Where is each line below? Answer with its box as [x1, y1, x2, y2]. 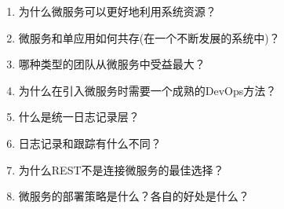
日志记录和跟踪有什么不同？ [18, 134, 162, 151]
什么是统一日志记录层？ [18, 108, 140, 125]
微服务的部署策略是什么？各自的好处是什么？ [18, 188, 249, 204]
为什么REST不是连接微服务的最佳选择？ [18, 161, 224, 178]
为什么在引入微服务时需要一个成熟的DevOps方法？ [18, 82, 277, 98]
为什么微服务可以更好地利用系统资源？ [18, 3, 217, 19]
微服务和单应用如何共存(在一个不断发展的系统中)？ [18, 29, 280, 46]
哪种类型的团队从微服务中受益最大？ [18, 56, 206, 72]
